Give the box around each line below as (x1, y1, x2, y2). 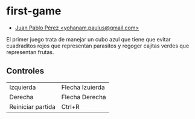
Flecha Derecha (61, 93, 107, 101)
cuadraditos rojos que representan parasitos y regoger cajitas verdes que (6, 42, 190, 49)
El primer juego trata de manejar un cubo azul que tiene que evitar (6, 35, 171, 43)
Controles (6, 66, 45, 76)
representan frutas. (6, 48, 54, 55)
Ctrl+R (61, 102, 80, 111)
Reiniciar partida (9, 102, 56, 111)
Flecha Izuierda (61, 83, 105, 91)
